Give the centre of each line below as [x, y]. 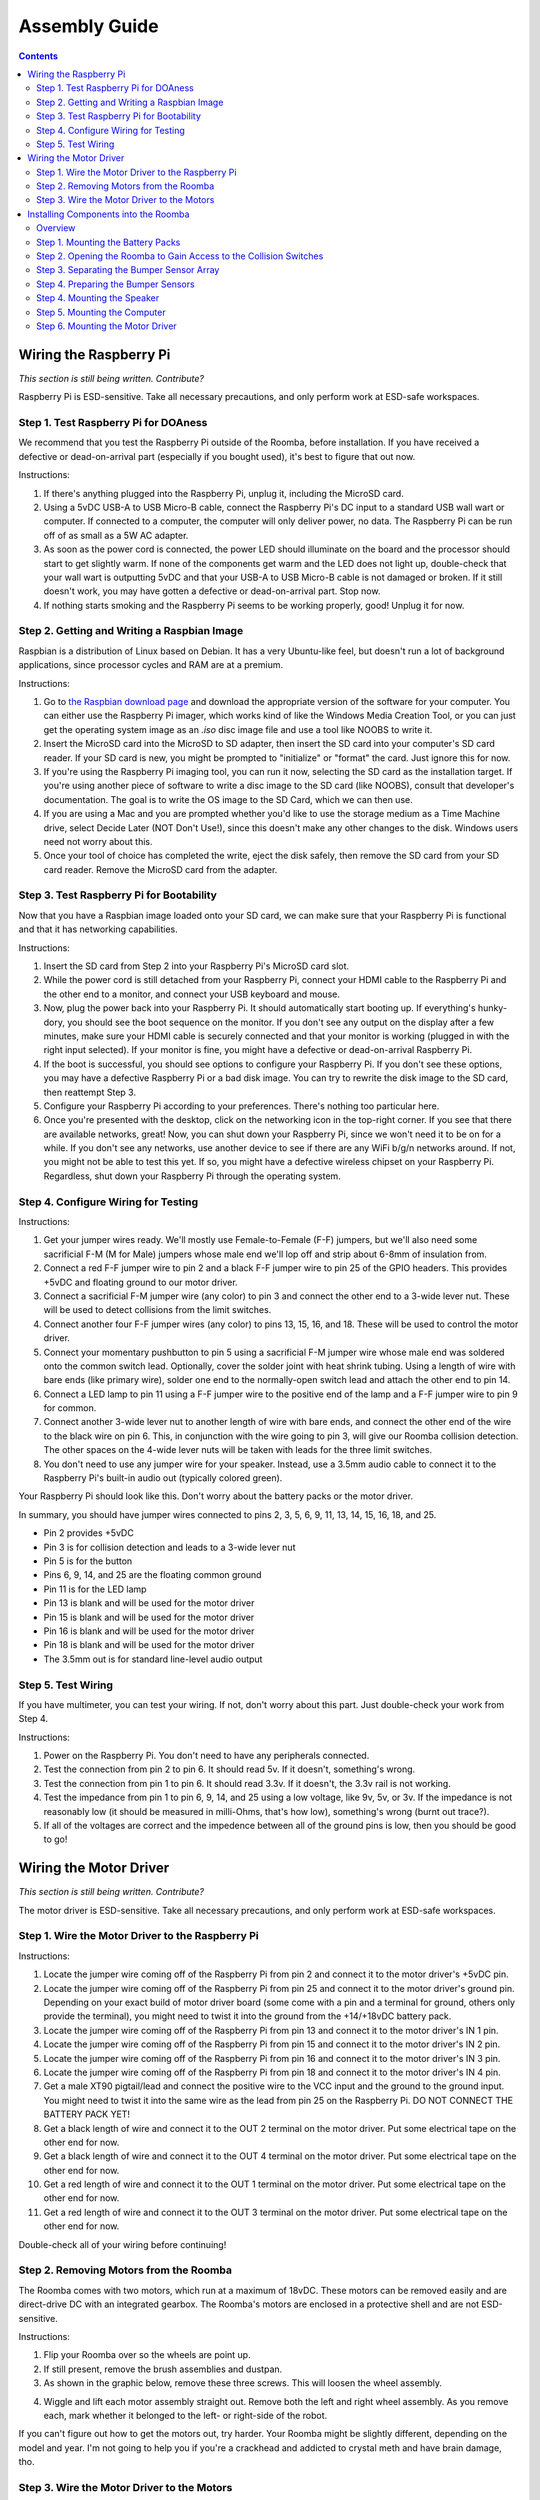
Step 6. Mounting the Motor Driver [106, 326]
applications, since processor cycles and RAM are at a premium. [151, 665]
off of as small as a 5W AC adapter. [116, 535]
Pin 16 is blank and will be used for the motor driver [149, 1631]
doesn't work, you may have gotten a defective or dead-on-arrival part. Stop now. [212, 591]
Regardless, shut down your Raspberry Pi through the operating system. [192, 1176]
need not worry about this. [98, 841]
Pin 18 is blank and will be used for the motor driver [149, 1645]
